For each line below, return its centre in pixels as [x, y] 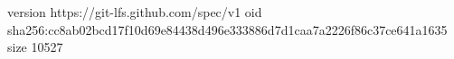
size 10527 [35, 47]
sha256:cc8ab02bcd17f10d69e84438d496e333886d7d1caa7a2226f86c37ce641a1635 [227, 29]
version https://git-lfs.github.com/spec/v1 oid [135, 12]
